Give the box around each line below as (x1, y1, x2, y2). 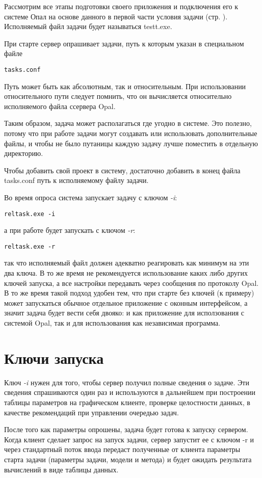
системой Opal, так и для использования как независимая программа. (4, 317, 221, 328)
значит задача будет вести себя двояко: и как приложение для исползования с (4, 307, 244, 318)
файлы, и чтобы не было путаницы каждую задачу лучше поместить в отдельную (4, 138, 258, 148)
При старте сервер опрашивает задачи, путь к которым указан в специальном (4, 38, 244, 48)
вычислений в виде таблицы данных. (4, 464, 119, 474)
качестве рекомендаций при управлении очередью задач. (4, 407, 179, 417)
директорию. (4, 148, 43, 158)
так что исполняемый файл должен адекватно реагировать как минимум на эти (4, 257, 249, 268)
